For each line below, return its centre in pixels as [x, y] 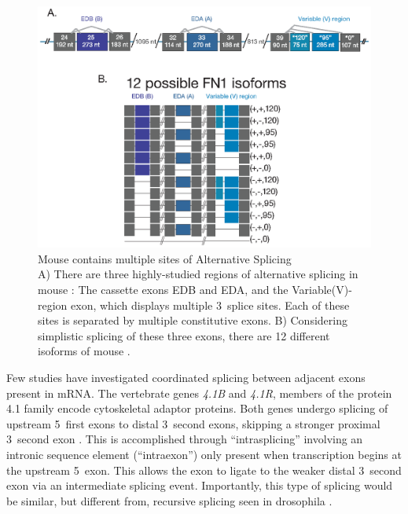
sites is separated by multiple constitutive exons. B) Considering [193, 320]
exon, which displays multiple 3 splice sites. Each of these [210, 305]
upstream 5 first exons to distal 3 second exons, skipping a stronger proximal [193, 423]
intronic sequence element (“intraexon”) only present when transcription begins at [204, 454]
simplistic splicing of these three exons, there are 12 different [184, 335]
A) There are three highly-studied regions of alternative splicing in [198, 274]
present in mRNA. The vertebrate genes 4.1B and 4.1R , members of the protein [199, 393]
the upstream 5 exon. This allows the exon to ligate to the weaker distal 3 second [204, 470]
